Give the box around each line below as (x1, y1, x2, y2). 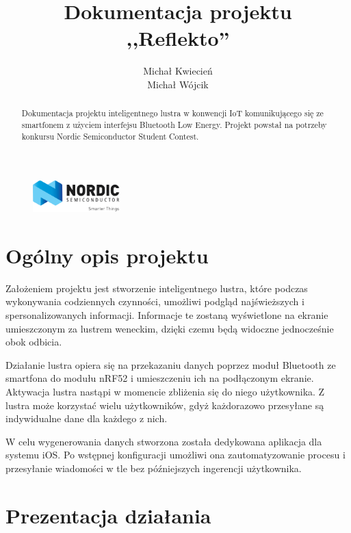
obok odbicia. (5, 335, 62, 349)
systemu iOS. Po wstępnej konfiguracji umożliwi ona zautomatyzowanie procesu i (5, 447, 346, 462)
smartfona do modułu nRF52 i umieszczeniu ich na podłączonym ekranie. (5, 371, 314, 385)
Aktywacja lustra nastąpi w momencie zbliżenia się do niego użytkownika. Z (5, 384, 325, 398)
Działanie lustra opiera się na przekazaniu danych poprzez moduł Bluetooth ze (5, 357, 336, 372)
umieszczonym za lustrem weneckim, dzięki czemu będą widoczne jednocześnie (5, 321, 334, 335)
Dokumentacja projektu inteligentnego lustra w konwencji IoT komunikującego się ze (21, 107, 324, 119)
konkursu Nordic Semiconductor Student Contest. (21, 130, 199, 142)
